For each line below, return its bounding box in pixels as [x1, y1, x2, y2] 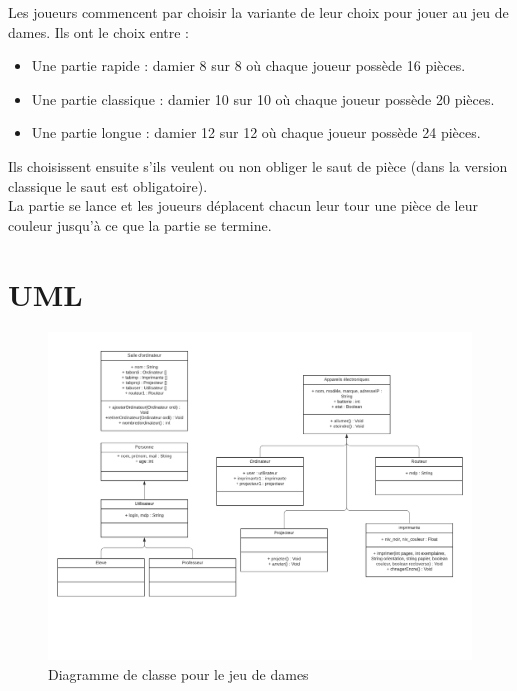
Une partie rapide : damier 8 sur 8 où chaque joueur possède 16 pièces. [31, 55, 466, 76]
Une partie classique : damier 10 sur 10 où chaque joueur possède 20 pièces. [31, 88, 495, 109]
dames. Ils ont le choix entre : [8, 21, 189, 42]
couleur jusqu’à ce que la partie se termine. [8, 214, 272, 235]
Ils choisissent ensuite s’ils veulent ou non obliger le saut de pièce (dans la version [8, 155, 508, 176]
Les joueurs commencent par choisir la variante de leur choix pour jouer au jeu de [8, 2, 509, 22]
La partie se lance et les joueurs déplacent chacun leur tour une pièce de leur [8, 195, 478, 216]
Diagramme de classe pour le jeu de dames [48, 663, 309, 684]
